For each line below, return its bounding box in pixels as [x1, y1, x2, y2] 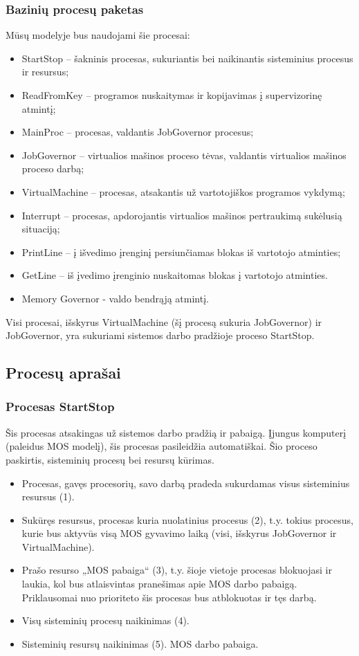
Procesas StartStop [6, 398, 115, 415]
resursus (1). [21, 489, 75, 504]
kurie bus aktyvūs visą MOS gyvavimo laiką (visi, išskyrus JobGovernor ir [21, 526, 337, 540]
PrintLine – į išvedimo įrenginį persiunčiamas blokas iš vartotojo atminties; [21, 244, 341, 259]
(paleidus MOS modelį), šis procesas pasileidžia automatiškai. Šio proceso [6, 439, 317, 453]
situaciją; [21, 221, 60, 236]
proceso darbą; [21, 161, 84, 176]
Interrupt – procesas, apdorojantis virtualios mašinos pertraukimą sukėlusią [21, 208, 342, 222]
